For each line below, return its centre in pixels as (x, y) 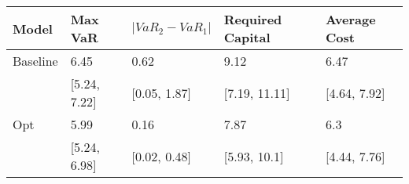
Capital (247, 37)
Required (253, 19)
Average (351, 19)
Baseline (35, 61)
